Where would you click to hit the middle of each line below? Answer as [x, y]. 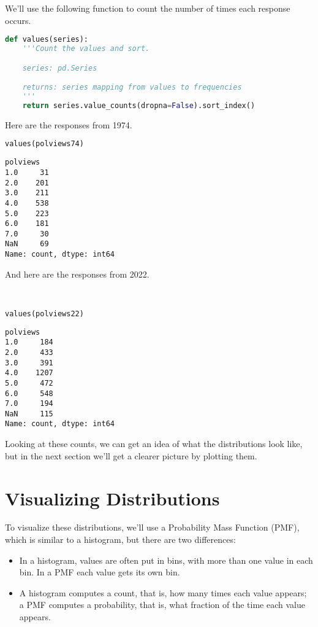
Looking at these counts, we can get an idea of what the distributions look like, [154, 444]
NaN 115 [29, 414]
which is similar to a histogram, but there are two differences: [120, 539]
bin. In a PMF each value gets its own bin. [100, 572]
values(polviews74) [44, 144]
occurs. [18, 20]
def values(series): [47, 40]
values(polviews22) [44, 313]
